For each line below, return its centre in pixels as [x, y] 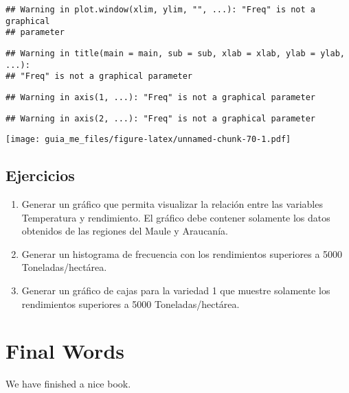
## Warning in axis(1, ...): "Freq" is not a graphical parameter [161, 97]
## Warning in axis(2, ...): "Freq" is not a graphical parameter [161, 118]
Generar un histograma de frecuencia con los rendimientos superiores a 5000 [182, 253]
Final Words [65, 351]
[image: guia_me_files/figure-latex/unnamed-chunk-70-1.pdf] [148, 140]
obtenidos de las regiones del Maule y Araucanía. [125, 231]
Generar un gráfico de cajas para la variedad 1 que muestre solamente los [176, 290]
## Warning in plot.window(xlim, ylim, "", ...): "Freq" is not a [161, 10]
